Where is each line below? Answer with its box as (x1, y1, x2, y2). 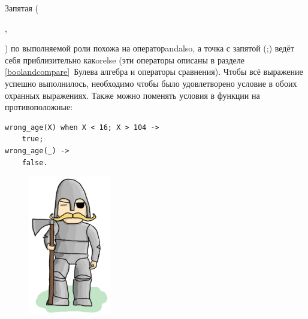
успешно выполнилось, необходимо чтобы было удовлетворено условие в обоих (5, 77, 297, 89)
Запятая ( (5, 2, 39, 14)
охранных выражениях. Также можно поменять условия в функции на (5, 89, 260, 101)
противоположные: (5, 101, 73, 113)
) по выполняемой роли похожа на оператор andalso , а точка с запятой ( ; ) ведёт (5, 42, 294, 54)
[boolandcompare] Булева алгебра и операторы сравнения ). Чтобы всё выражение (5, 65, 303, 78)
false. (22, 158, 48, 167)
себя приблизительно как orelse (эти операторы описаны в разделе (5, 53, 244, 66)
